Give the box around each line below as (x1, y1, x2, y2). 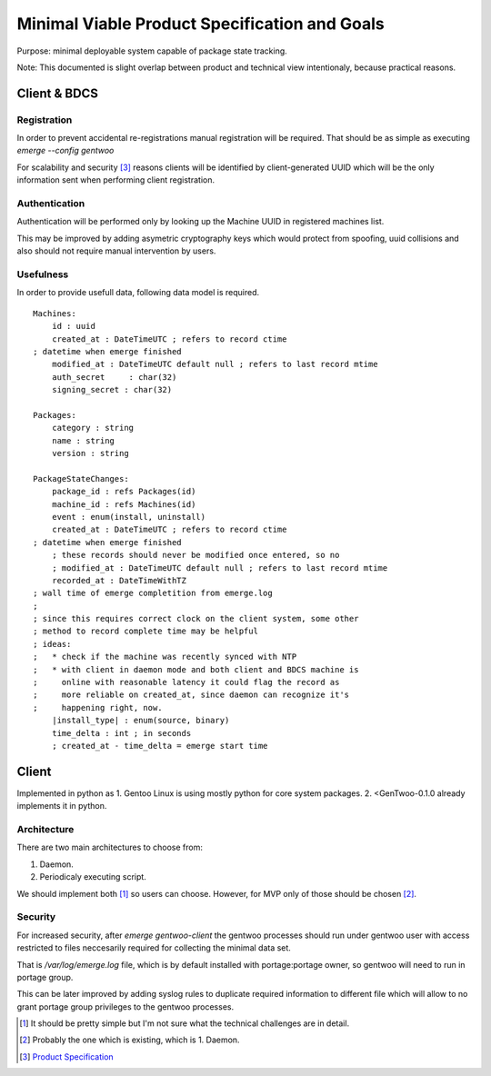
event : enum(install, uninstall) (51, 512, 206, 522)
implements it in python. (16, 801, 107, 812)
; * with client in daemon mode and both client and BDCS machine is (33, 664, 359, 674)
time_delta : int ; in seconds (51, 728, 192, 738)
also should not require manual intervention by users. (16, 245, 216, 256)
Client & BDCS (16, 85, 99, 101)
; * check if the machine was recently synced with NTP (33, 652, 297, 663)
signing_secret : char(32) (51, 384, 173, 395)
